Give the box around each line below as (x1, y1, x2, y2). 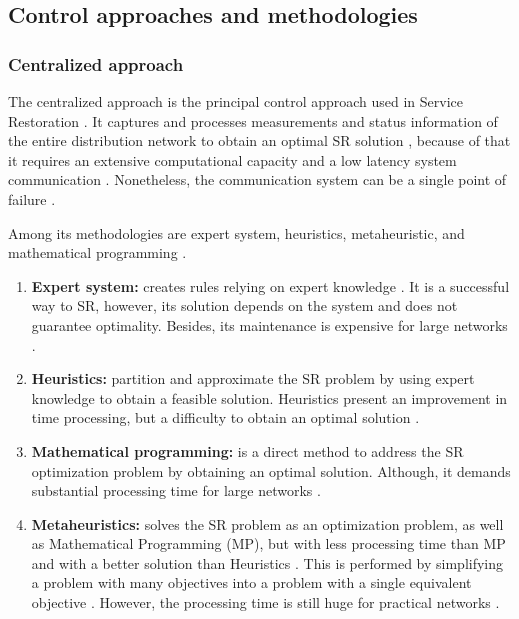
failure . (8, 188, 56, 209)
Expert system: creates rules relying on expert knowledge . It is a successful (31, 275, 510, 296)
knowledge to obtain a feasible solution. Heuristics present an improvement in (31, 387, 508, 408)
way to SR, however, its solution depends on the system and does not (31, 295, 458, 316)
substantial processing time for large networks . (31, 480, 321, 501)
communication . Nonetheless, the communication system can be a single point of (8, 169, 507, 190)
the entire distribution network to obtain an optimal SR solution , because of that (8, 130, 511, 151)
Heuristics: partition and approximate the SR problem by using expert (31, 368, 475, 389)
